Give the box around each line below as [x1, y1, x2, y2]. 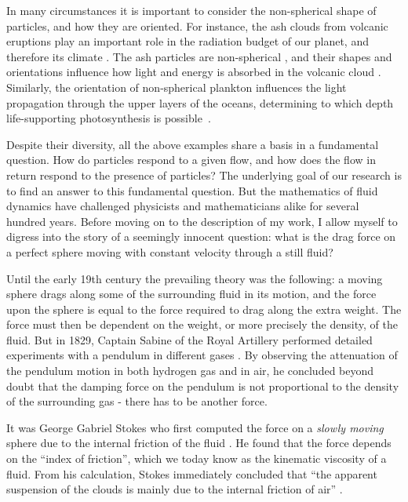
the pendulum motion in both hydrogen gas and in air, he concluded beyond [6, 362, 374, 379]
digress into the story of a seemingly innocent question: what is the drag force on [6, 228, 396, 245]
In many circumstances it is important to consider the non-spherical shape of [6, 2, 377, 18]
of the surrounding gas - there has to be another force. [6, 393, 268, 409]
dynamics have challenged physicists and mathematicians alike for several [6, 198, 359, 214]
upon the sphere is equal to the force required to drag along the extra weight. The [6, 300, 402, 317]
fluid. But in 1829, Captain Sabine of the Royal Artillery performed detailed [6, 331, 373, 347]
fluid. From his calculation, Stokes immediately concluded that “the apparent [6, 465, 377, 482]
